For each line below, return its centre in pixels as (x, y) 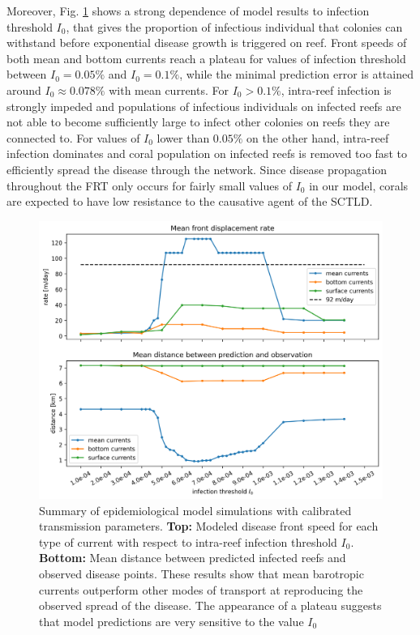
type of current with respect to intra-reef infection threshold (188, 541)
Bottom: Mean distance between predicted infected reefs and (193, 558)
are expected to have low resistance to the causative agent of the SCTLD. (190, 201)
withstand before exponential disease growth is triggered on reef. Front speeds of (207, 43)
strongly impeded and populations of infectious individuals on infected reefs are (204, 106)
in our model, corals (359, 185)
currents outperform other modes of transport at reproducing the (201, 589)
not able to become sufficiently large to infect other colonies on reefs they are (198, 122)
